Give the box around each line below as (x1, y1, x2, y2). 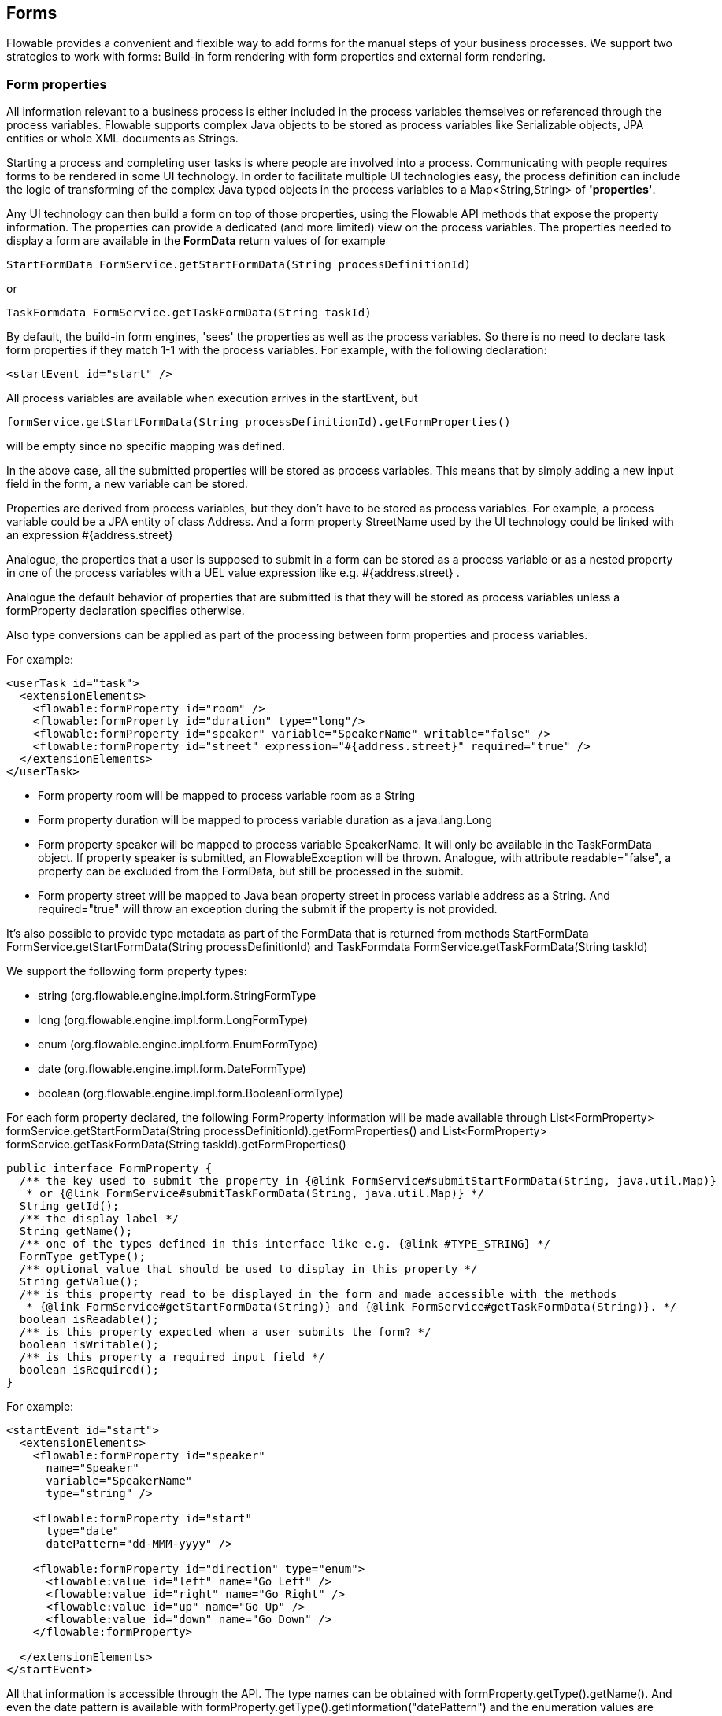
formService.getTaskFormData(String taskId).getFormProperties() (6, 1137, 346, 1152)
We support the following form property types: (6, 964, 247, 978)
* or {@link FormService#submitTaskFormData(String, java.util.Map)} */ (26, 1187, 484, 1200)
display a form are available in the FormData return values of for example (6, 234, 386, 248)
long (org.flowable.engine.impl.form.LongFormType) (38, 1013, 309, 1027)
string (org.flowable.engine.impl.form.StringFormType (38, 989, 317, 1003)
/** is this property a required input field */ (19, 1351, 325, 1364)
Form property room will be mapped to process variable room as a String (38, 789, 416, 803)
